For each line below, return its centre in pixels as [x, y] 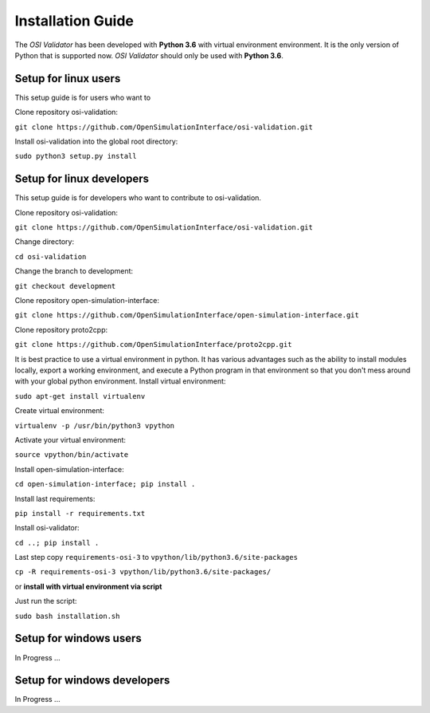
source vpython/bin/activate [72, 455]
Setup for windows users [78, 638]
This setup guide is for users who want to [83, 97]
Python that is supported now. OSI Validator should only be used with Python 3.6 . [149, 55]
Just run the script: [46, 601]
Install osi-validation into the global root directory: [96, 142]
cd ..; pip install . [57, 543]
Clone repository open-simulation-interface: [87, 301]
